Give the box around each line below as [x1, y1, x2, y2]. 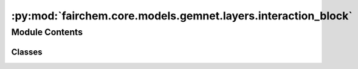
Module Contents [11, 27, 83, 38]
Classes [11, 47, 43, 57]
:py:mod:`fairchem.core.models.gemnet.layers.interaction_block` [11, 9, 353, 22]
